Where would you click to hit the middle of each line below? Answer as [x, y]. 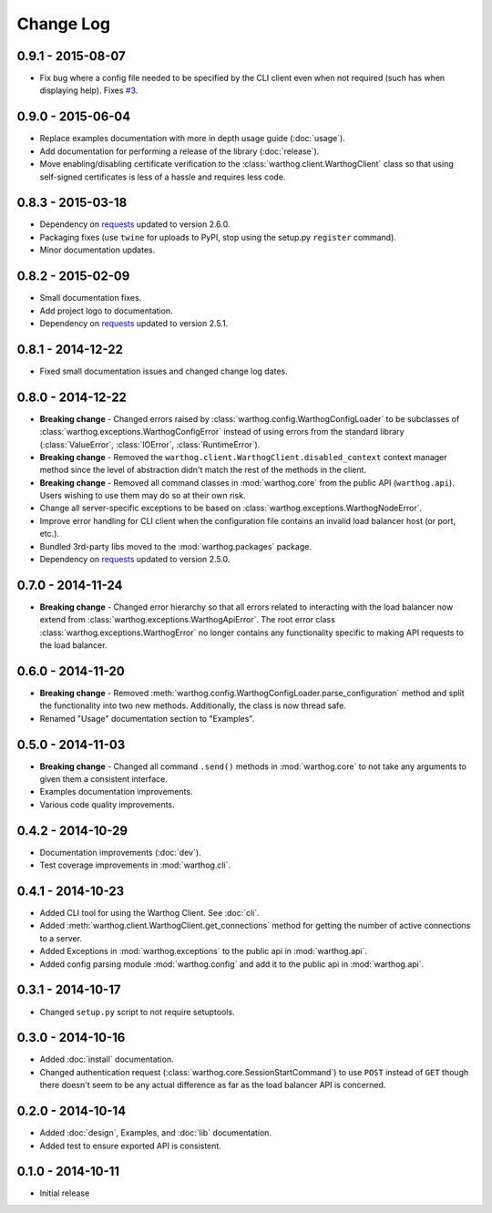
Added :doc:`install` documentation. [107, 1059]
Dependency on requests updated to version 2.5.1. [134, 323]
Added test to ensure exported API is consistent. [131, 1146]
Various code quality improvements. [107, 804]
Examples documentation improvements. [116, 792]
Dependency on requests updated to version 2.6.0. [135, 224]
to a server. [61, 938]
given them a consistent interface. [103, 779]
